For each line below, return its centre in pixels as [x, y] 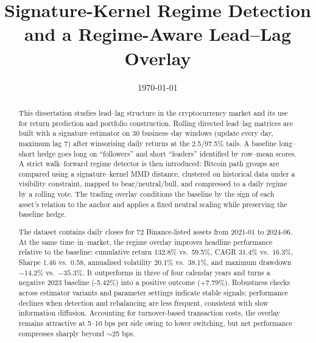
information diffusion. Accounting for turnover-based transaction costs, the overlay [149, 313]
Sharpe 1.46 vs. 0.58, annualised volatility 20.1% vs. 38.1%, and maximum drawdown [155, 262]
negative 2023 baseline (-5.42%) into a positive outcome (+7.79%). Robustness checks [154, 282]
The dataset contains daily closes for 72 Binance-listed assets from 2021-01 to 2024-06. [156, 232]
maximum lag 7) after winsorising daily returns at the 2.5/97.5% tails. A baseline [148, 143]
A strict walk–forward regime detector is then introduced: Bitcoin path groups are [149, 164]
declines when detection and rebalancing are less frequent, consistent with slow [143, 302]
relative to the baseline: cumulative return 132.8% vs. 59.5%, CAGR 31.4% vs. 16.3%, [156, 252]
